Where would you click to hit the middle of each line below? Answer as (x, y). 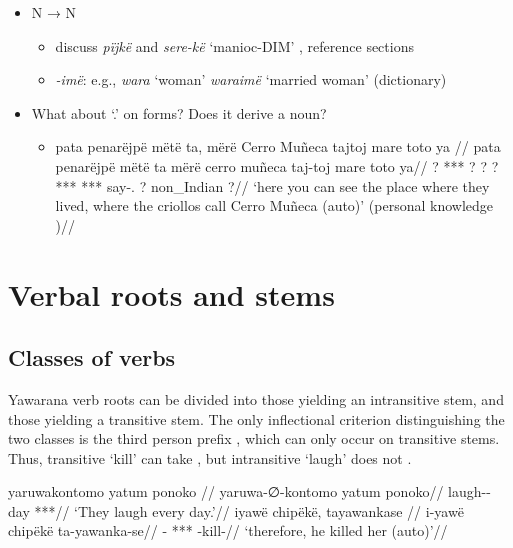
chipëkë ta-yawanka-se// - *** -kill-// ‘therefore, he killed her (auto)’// (228, 530)
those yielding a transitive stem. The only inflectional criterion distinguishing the (256, 418)
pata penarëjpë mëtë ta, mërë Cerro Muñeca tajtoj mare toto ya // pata (278, 146)
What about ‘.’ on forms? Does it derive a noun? (179, 112)
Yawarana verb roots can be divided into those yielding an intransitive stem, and (256, 398)
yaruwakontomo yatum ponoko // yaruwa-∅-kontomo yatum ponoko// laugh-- (249, 491)
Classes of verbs (92, 357)
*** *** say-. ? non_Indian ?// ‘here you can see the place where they (272, 185)
